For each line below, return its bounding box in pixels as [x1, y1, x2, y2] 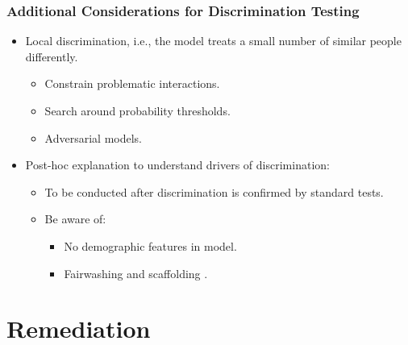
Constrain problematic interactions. [44, 75, 220, 92]
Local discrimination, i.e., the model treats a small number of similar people [25, 32, 402, 49]
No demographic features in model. [64, 237, 237, 254]
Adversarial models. [44, 129, 142, 146]
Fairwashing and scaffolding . [64, 264, 208, 281]
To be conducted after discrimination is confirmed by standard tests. [44, 183, 384, 200]
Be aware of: [44, 210, 106, 227]
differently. [25, 48, 78, 64]
